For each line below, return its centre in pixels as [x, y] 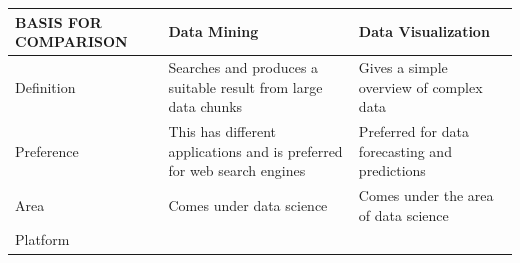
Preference [47, 150]
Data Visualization [424, 31]
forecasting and [405, 150]
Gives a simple [403, 66]
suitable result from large [245, 86]
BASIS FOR [58, 21]
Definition [45, 86]
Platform [42, 239]
